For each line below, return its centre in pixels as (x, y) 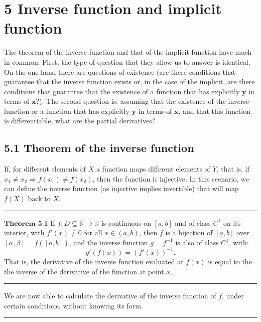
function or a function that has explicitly (67, 111)
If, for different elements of (45, 169)
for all (93, 232)
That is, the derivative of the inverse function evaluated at (94, 261)
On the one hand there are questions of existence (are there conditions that (120, 71)
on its (232, 222)
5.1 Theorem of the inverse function (99, 148)
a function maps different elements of (153, 169)
